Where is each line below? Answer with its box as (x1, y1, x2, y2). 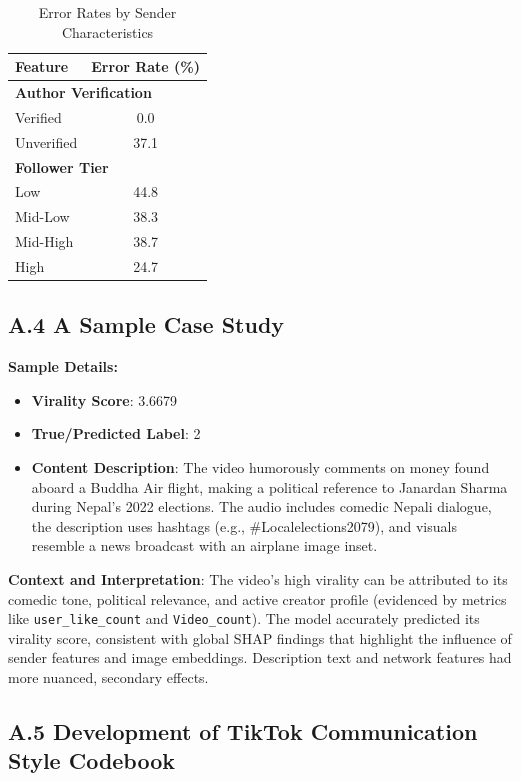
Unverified (15, 131, 78, 152)
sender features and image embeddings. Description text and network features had (8, 647, 512, 668)
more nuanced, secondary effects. (8, 667, 209, 688)
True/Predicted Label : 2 (31, 423, 201, 444)
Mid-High (15, 231, 74, 252)
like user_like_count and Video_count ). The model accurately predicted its (8, 608, 480, 629)
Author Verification (15, 82, 152, 103)
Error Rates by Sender (38, 2, 177, 22)
